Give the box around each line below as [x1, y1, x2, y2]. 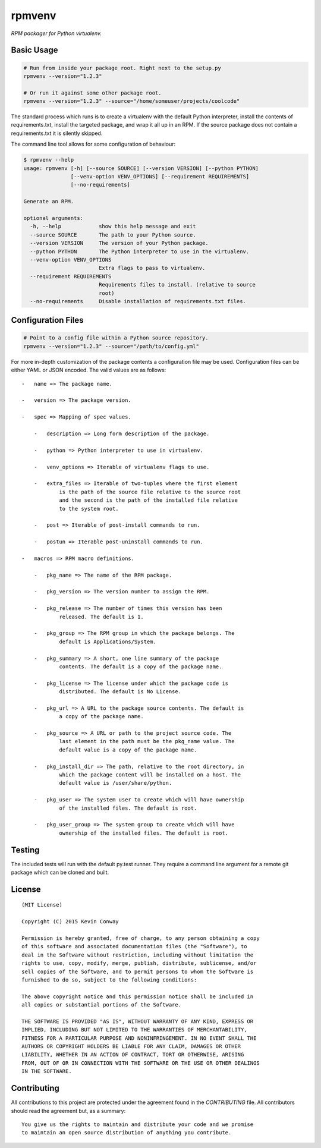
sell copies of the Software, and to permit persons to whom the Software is [21, 968, 254, 975]
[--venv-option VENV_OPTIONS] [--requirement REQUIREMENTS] [70, 173, 250, 180]
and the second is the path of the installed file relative [59, 497, 238, 504]
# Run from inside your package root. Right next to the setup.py [23, 64, 221, 71]
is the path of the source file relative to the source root [59, 488, 241, 495]
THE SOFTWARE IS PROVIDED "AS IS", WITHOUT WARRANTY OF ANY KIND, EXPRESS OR [21, 1018, 254, 1025]
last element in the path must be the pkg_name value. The [59, 738, 235, 745]
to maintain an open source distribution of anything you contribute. [21, 1130, 232, 1136]
